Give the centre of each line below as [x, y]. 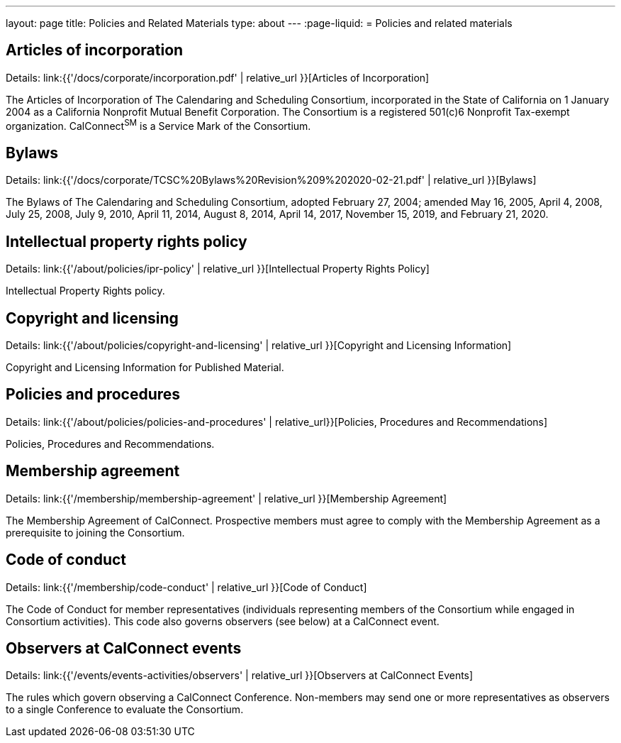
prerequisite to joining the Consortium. [95, 532]
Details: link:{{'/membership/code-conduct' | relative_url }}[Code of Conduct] [186, 587]
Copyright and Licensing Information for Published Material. [145, 368]
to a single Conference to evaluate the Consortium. [125, 710]
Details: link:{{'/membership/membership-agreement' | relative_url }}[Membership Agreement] [226, 498]
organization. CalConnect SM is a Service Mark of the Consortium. [158, 125]
